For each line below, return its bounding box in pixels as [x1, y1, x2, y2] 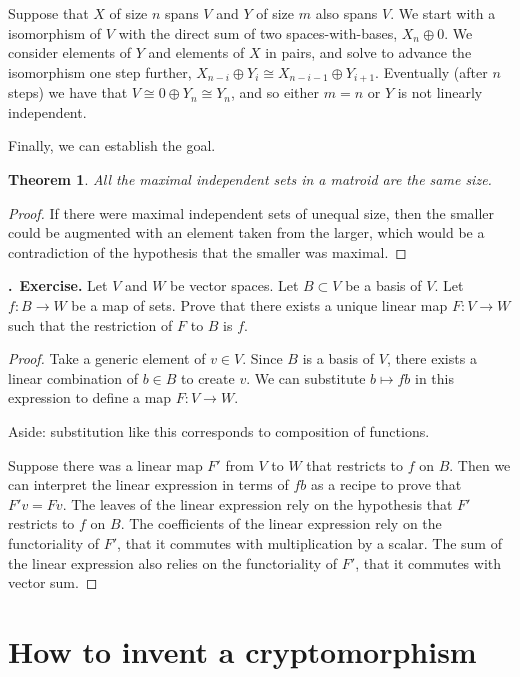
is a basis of [302, 348, 375, 369]
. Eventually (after [375, 61, 488, 82]
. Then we [449, 454, 511, 475]
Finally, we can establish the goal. [8, 135, 216, 156]
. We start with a [390, 3, 496, 23]
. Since [242, 348, 283, 369]
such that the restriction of [8, 314, 173, 335]
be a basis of [345, 275, 422, 296]
